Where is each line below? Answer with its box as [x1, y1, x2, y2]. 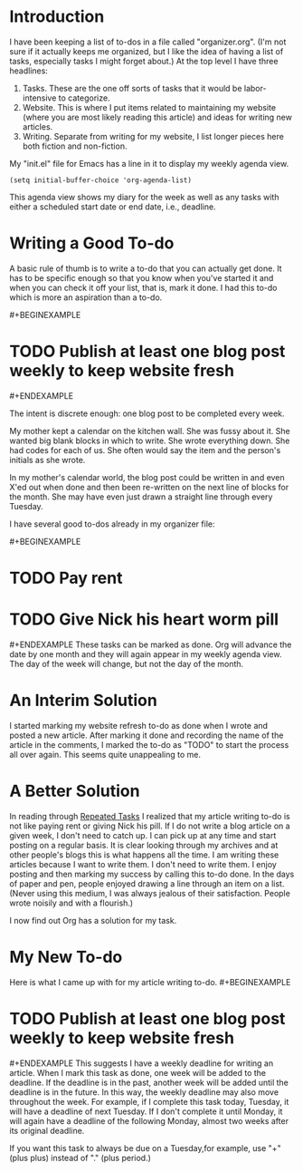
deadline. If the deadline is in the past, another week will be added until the [9, 1077, 289, 1088]
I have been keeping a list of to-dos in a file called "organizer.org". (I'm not [9, 36, 287, 47]
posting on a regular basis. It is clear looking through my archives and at [9, 839, 279, 850]
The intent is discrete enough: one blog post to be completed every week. [9, 408, 285, 419]
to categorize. [58, 92, 110, 103]
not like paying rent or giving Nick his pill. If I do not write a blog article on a [9, 820, 291, 831]
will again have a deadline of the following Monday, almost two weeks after [9, 1115, 289, 1126]
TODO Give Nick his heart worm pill [9, 609, 279, 630]
